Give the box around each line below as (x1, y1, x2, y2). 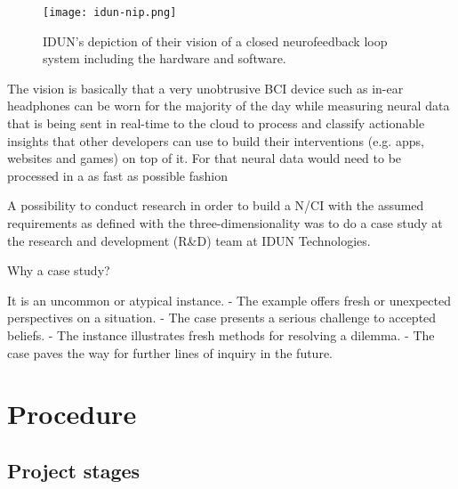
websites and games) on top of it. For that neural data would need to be (7, 149, 402, 167)
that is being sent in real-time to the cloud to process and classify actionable (7, 114, 425, 133)
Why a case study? (7, 261, 110, 280)
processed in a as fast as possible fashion (7, 166, 228, 184)
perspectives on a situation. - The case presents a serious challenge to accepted (7, 308, 437, 327)
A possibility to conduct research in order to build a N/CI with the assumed (7, 196, 424, 215)
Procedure (7, 395, 137, 432)
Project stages (7, 456, 141, 484)
